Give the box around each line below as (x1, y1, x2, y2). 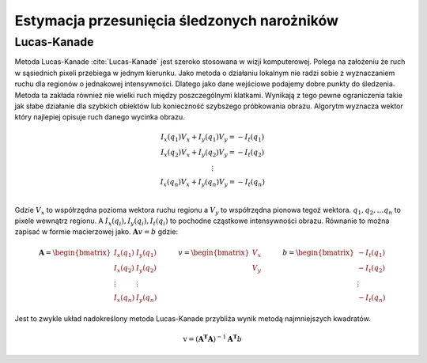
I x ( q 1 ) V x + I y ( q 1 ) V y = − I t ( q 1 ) (161, 132, 265, 143)
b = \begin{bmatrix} (282, 248, 355, 257)
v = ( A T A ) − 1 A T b (183, 333, 243, 343)
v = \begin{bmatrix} (178, 248, 250, 257)
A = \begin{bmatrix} (38, 248, 111, 257)
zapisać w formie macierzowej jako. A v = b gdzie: (14, 227, 178, 236)
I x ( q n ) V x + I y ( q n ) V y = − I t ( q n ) (160, 178, 265, 188)
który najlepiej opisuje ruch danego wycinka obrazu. (14, 112, 185, 122)
